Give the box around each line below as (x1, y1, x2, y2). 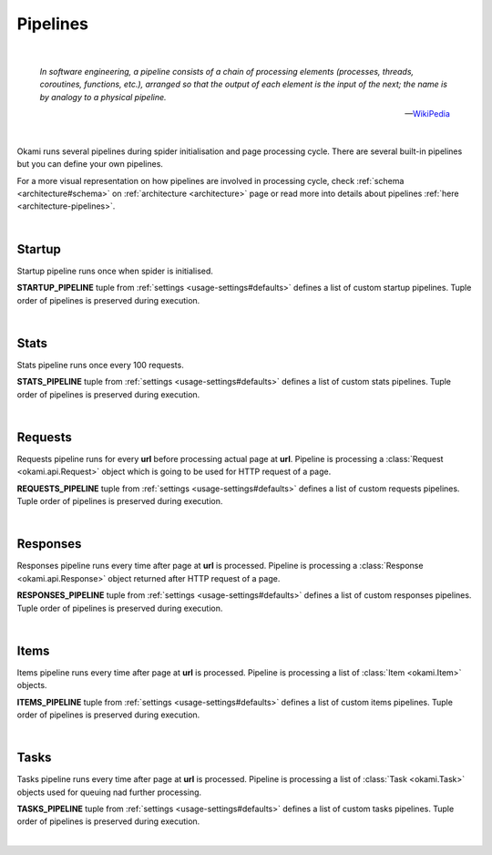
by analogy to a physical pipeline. (39, 91, 168, 102)
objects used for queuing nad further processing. (16, 787, 202, 798)
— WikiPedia (404, 108, 450, 119)
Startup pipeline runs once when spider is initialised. (16, 265, 214, 276)
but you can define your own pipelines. (16, 159, 164, 170)
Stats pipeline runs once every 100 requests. (16, 359, 184, 370)
